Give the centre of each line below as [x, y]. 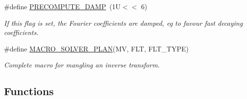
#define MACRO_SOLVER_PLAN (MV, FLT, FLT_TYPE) [96, 48]
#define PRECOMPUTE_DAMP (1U [62, 6]
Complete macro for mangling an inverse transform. [82, 65]
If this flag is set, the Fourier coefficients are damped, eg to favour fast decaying [123, 23]
